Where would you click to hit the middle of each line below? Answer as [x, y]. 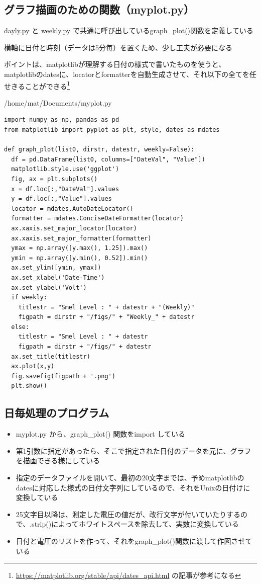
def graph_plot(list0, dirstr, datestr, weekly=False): [99, 150]
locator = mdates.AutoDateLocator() [72, 208]
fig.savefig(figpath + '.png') [63, 376]
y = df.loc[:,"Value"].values [61, 199]
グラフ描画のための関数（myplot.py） [99, 9]
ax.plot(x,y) [33, 366]
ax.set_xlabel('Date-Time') [58, 277]
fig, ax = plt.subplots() [54, 179]
